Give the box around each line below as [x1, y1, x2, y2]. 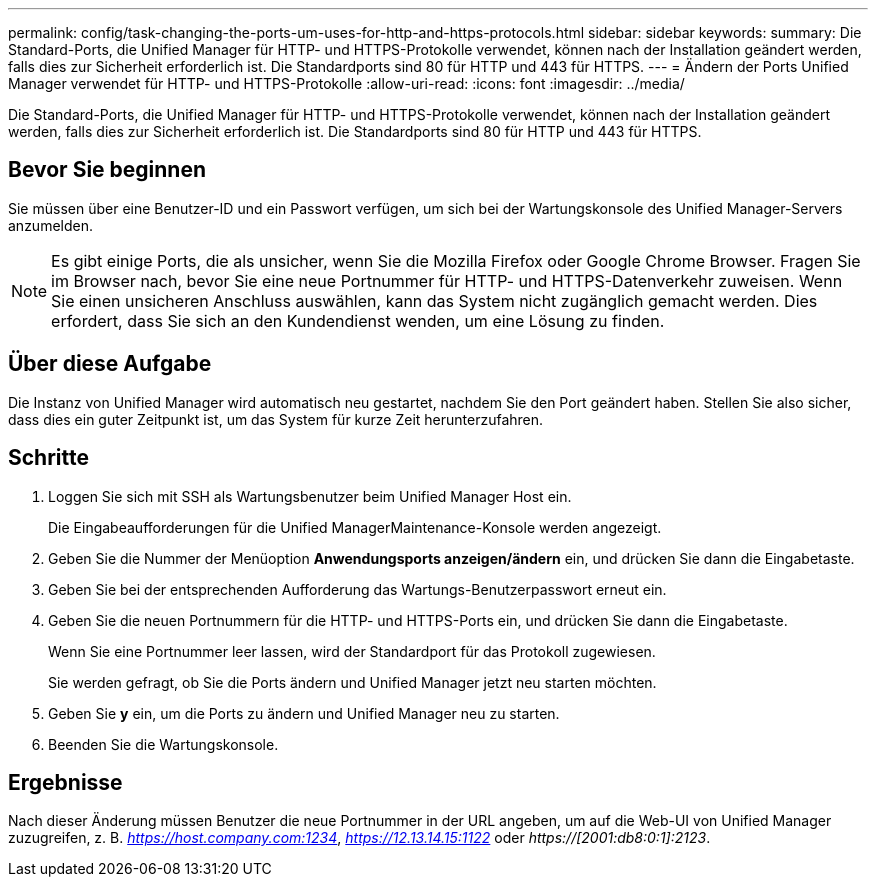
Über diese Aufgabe [8, 351, 212, 377]
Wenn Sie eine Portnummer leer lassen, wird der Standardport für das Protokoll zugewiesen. [48, 642, 656, 660]
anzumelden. [8, 216, 93, 234]
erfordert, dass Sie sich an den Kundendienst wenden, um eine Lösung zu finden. [51, 310, 665, 331]
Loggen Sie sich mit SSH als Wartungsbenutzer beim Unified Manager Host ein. [48, 487, 572, 505]
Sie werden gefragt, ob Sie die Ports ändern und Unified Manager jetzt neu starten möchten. [48, 673, 657, 691]
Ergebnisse [8, 769, 123, 795]
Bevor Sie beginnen [8, 157, 207, 183]
